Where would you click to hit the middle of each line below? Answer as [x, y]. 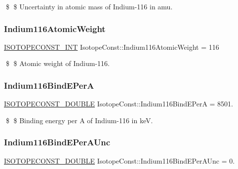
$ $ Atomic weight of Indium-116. [58, 63]
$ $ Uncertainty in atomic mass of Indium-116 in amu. [89, 6]
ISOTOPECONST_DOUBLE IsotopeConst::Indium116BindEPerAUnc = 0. [119, 160]
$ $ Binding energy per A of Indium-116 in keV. [79, 120]
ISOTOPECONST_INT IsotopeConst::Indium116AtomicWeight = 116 [112, 47]
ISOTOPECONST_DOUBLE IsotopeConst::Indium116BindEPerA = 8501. [119, 104]
